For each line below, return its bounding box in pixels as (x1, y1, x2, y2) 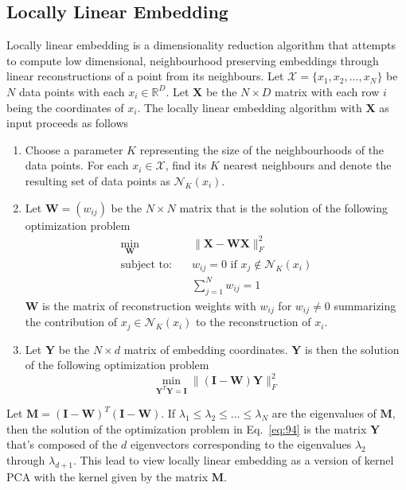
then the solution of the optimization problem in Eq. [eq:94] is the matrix (6, 420, 367, 437)
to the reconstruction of (196, 313, 311, 330)
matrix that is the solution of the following (179, 199, 388, 216)
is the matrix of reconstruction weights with (42, 297, 256, 313)
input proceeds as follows (6, 115, 129, 131)
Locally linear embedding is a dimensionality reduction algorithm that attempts (6, 37, 396, 53)
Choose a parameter (25, 141, 123, 157)
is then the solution (305, 340, 400, 357)
